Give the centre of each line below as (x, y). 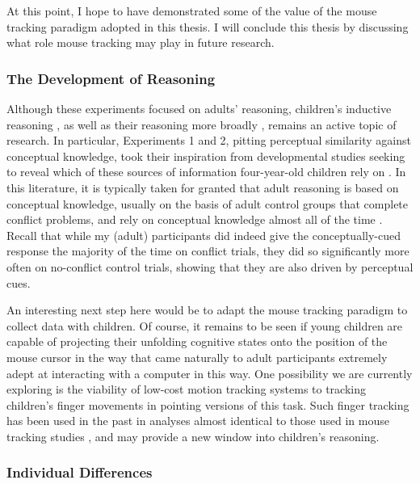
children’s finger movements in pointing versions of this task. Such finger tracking (208, 404)
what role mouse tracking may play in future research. (141, 42)
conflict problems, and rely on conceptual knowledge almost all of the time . (195, 219)
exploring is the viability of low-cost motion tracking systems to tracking (186, 389)
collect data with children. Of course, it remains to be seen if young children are (205, 325)
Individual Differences (80, 472)
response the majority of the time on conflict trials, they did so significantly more (208, 251)
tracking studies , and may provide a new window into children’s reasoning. (193, 436)
